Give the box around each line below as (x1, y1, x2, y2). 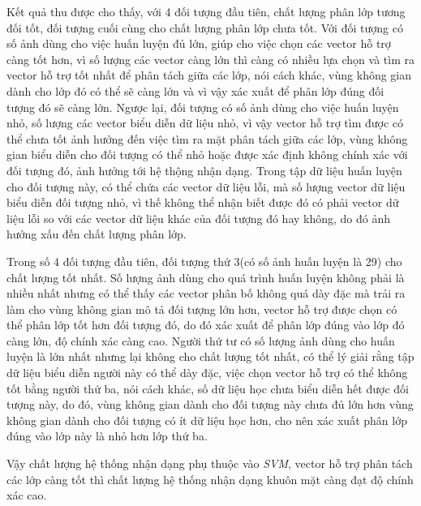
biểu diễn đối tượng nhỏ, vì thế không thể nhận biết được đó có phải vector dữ (6, 194, 399, 211)
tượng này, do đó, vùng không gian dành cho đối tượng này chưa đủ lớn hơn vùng (6, 396, 414, 413)
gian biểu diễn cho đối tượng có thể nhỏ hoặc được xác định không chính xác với (6, 146, 408, 163)
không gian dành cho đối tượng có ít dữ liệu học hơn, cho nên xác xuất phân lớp (6, 411, 407, 428)
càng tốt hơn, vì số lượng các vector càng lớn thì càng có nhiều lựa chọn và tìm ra (6, 50, 415, 67)
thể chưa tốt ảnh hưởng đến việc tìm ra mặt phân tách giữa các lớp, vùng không (6, 130, 408, 147)
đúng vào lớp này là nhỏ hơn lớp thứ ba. (6, 427, 208, 444)
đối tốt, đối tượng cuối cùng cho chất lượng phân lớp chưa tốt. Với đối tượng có (6, 19, 403, 36)
